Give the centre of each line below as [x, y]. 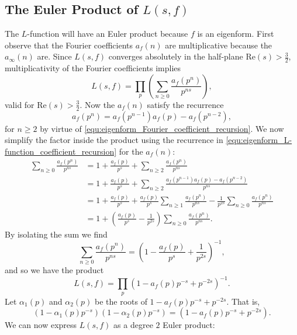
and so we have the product [54, 270]
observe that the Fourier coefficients [69, 45]
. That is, [243, 301]
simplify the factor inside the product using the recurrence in [114, 140]
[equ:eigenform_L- [259, 140]
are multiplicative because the [219, 45]
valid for [20, 104]
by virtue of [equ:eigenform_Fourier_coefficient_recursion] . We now [162, 128]
